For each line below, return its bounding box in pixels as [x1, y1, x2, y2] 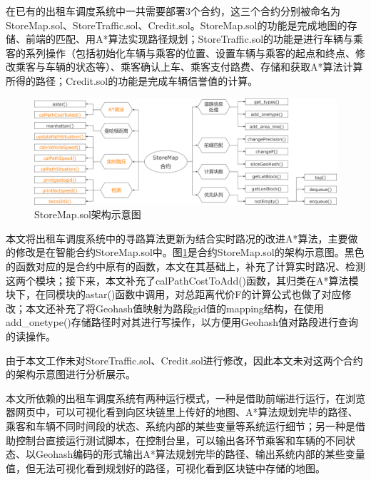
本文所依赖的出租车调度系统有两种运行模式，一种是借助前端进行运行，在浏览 [6, 390, 365, 405]
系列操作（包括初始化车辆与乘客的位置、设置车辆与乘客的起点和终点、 [25, 45, 355, 60]
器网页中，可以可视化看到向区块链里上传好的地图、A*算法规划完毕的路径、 [6, 404, 358, 419]
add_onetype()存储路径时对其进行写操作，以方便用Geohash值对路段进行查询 [6, 315, 359, 330]
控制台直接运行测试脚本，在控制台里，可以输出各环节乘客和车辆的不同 [15, 432, 345, 447]
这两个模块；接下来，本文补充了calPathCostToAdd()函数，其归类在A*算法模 [6, 272, 359, 287]
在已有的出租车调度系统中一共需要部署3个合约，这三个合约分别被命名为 [6, 4, 340, 18]
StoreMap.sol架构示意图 [34, 207, 141, 222]
